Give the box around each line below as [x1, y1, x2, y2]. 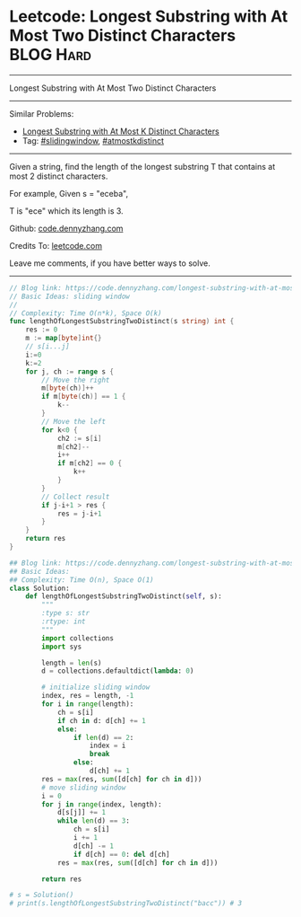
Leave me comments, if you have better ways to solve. [9, 258, 211, 269]
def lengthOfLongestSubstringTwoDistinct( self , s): [25, 592, 222, 601]
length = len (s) [41, 658, 102, 667]
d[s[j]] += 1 [56, 808, 106, 817]
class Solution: [9, 584, 70, 593]
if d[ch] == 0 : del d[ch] [73, 850, 170, 859]
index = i [89, 741, 126, 751]
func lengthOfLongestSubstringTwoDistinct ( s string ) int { [9, 317, 235, 326]
